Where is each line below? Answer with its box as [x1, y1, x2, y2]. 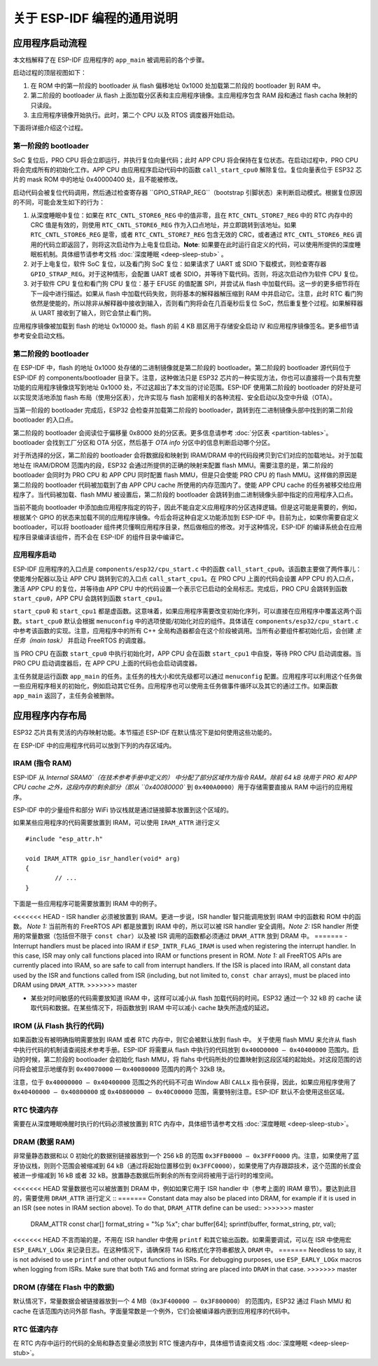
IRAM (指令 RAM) [13, 759, 72, 768]
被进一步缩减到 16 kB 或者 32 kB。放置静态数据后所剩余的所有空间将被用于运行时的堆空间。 [13, 1171, 277, 1180]
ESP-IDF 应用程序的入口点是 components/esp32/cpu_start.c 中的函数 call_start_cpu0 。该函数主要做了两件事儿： [13, 565, 362, 573]
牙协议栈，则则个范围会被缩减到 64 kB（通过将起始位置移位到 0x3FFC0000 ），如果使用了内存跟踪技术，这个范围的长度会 [13, 1161, 362, 1170]
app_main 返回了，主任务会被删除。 [13, 691, 118, 700]
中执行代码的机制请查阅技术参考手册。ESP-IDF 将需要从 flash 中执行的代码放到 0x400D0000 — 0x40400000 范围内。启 [13, 1045, 359, 1054]
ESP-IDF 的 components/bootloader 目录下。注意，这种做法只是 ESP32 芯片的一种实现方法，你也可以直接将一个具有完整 [13, 373, 361, 382]
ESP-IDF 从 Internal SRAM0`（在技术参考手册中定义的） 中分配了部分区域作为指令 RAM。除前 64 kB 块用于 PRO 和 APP [13, 773, 357, 781]
